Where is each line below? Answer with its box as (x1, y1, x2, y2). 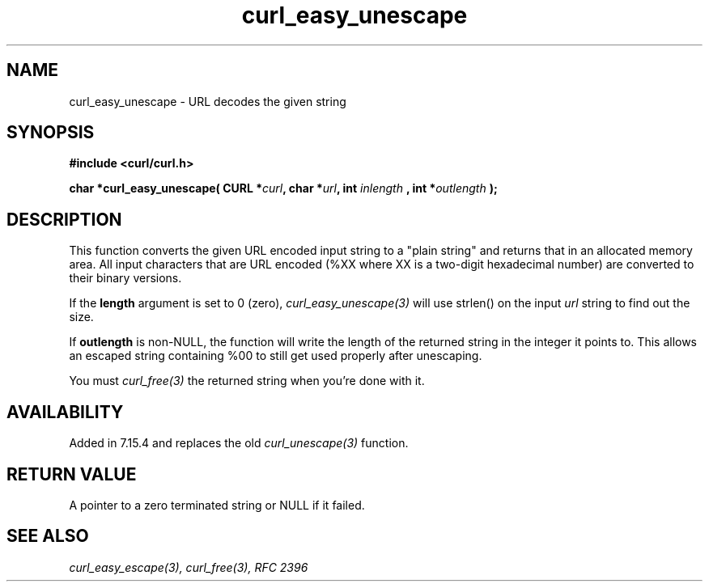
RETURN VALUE (6, 463, 137, 484)
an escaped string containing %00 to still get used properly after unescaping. (69, 349, 482, 363)
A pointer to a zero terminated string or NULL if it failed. (69, 497, 365, 512)
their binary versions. (69, 271, 182, 286)
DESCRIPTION (6, 209, 122, 230)
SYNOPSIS (6, 122, 95, 143)
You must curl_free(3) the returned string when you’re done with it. (69, 374, 425, 388)
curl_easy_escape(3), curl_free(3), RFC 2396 (69, 560, 308, 574)
